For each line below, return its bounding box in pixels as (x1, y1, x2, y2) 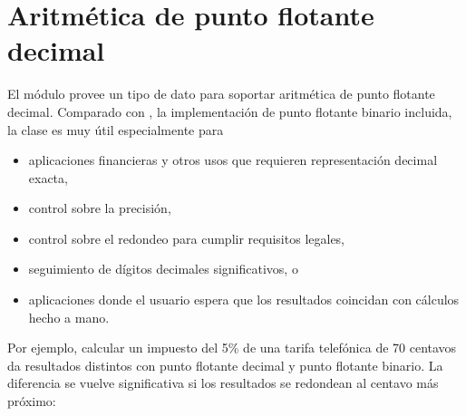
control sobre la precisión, (28, 198, 171, 218)
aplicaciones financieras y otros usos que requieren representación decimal (28, 150, 438, 169)
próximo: (7, 392, 56, 411)
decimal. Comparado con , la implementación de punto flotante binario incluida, (7, 102, 452, 121)
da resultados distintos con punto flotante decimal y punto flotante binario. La (7, 355, 443, 374)
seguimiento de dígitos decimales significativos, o (28, 259, 298, 278)
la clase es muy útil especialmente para (7, 120, 224, 139)
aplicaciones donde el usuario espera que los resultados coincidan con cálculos (28, 290, 460, 309)
